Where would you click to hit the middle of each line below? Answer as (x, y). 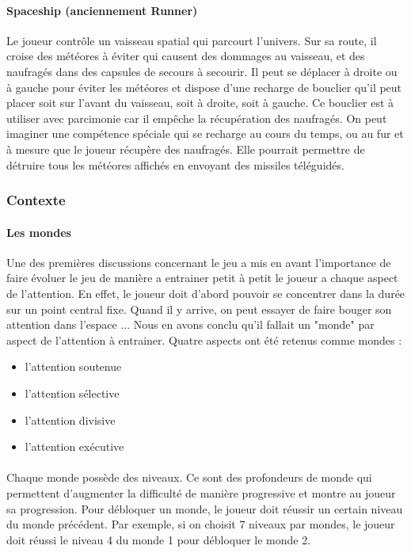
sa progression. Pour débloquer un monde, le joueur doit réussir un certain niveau (205, 508)
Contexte (36, 200)
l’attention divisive (70, 420)
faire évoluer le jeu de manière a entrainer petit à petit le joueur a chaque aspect (202, 278)
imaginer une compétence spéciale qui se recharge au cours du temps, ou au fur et (205, 133)
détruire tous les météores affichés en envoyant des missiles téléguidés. (175, 164)
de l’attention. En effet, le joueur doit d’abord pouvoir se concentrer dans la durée (206, 293)
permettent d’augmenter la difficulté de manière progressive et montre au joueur (201, 492)
